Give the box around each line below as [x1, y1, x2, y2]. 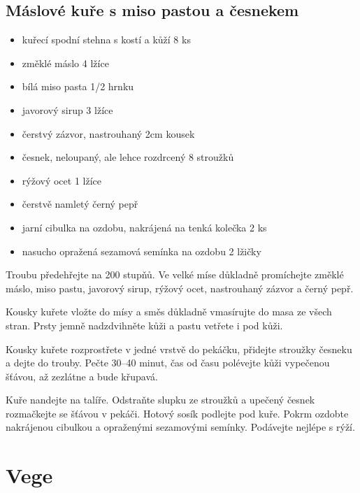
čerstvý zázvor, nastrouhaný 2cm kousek [22, 126, 195, 141]
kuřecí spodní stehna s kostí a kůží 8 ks [22, 32, 191, 47]
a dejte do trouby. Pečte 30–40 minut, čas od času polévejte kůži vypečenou [6, 355, 330, 370]
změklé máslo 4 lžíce [22, 55, 109, 70]
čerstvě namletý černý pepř [22, 197, 138, 211]
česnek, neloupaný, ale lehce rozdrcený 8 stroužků [22, 150, 234, 164]
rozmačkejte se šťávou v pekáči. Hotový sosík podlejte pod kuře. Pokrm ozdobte [6, 406, 349, 420]
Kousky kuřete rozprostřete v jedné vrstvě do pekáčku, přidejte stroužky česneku [6, 341, 352, 356]
